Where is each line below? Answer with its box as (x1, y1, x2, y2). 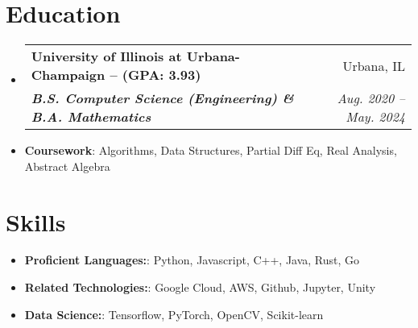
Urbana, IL (342, 56, 405, 75)
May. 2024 (346, 107, 405, 127)
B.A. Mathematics (31, 107, 151, 127)
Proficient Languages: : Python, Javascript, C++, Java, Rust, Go (24, 251, 360, 268)
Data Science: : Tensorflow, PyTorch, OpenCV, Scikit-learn (24, 305, 324, 322)
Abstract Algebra (24, 157, 110, 174)
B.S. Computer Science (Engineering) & (31, 89, 294, 108)
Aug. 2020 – (337, 89, 405, 108)
